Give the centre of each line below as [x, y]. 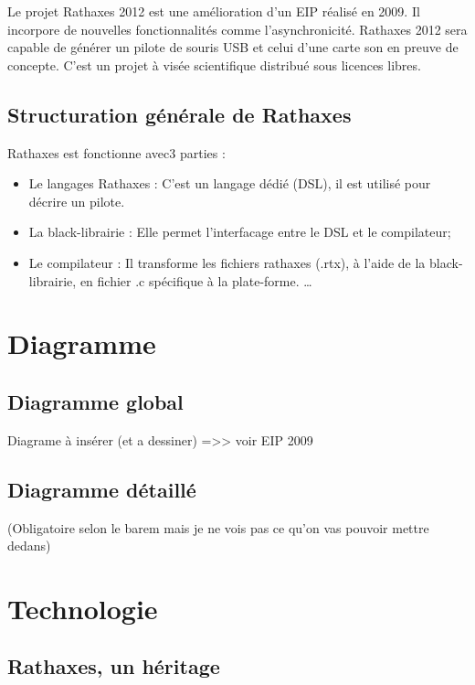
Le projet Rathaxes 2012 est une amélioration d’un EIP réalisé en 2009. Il [214, 11]
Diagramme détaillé [102, 489]
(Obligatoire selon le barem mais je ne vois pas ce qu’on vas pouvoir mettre [218, 527]
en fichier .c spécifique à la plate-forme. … [196, 280]
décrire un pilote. [77, 201]
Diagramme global [95, 401]
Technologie [83, 608]
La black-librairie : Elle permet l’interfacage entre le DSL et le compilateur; [240, 232]
